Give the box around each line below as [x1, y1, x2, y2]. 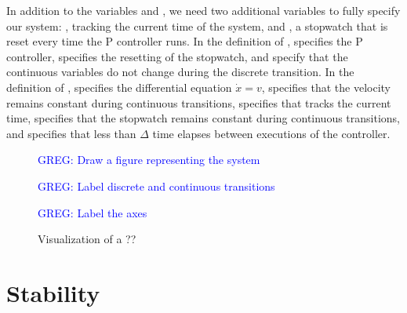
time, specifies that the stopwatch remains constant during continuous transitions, [6, 110, 401, 126]
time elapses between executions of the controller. [152, 125, 391, 141]
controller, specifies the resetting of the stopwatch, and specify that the [6, 48, 348, 64]
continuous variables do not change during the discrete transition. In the [6, 64, 354, 80]
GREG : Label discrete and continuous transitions [38, 177, 275, 194]
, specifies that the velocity [261, 78, 391, 95]
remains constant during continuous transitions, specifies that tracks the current [6, 94, 391, 111]
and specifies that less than [6, 125, 136, 141]
